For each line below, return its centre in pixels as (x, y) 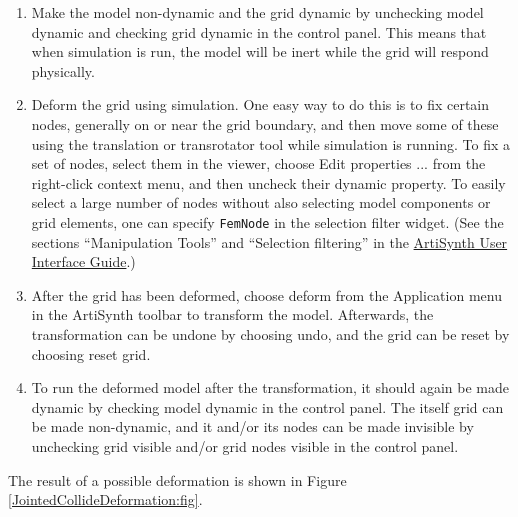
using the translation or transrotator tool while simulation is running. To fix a (271, 143)
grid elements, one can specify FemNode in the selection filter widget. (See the (267, 221)
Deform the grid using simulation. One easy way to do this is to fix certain (260, 104)
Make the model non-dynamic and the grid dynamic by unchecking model (257, 12)
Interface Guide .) (83, 261)
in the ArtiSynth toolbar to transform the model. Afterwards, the (232, 314)
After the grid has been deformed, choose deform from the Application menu (266, 294)
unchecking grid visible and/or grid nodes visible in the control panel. (245, 445)
